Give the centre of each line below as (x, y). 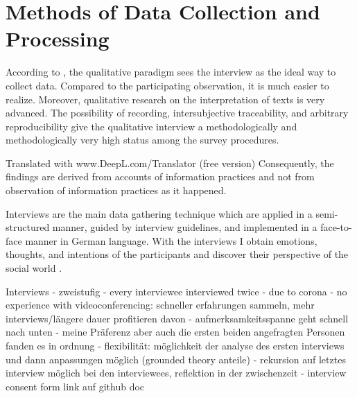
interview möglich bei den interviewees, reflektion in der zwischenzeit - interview (176, 373)
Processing (58, 38)
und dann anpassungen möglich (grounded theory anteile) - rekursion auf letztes (176, 359)
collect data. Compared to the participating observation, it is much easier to (167, 85)
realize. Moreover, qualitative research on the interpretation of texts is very (165, 99)
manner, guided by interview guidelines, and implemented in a (185, 227)
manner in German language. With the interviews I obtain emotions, (171, 240)
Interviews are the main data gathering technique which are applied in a (159, 213)
